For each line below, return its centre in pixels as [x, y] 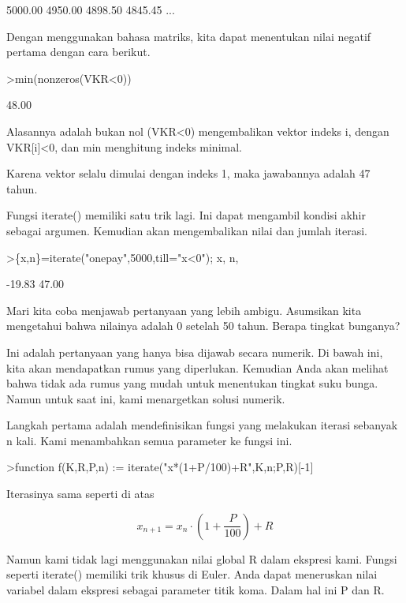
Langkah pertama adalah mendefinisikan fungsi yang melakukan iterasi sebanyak [202, 425]
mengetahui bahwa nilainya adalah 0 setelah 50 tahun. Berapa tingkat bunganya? [203, 326]
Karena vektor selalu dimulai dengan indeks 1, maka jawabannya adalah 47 [188, 173]
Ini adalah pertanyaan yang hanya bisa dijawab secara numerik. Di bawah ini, [195, 352]
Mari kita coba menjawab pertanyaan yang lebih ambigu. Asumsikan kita [184, 310]
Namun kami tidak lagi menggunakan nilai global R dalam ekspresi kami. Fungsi [202, 558]
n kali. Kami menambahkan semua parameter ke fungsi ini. [149, 440]
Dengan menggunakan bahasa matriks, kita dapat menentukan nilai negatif [189, 36]
